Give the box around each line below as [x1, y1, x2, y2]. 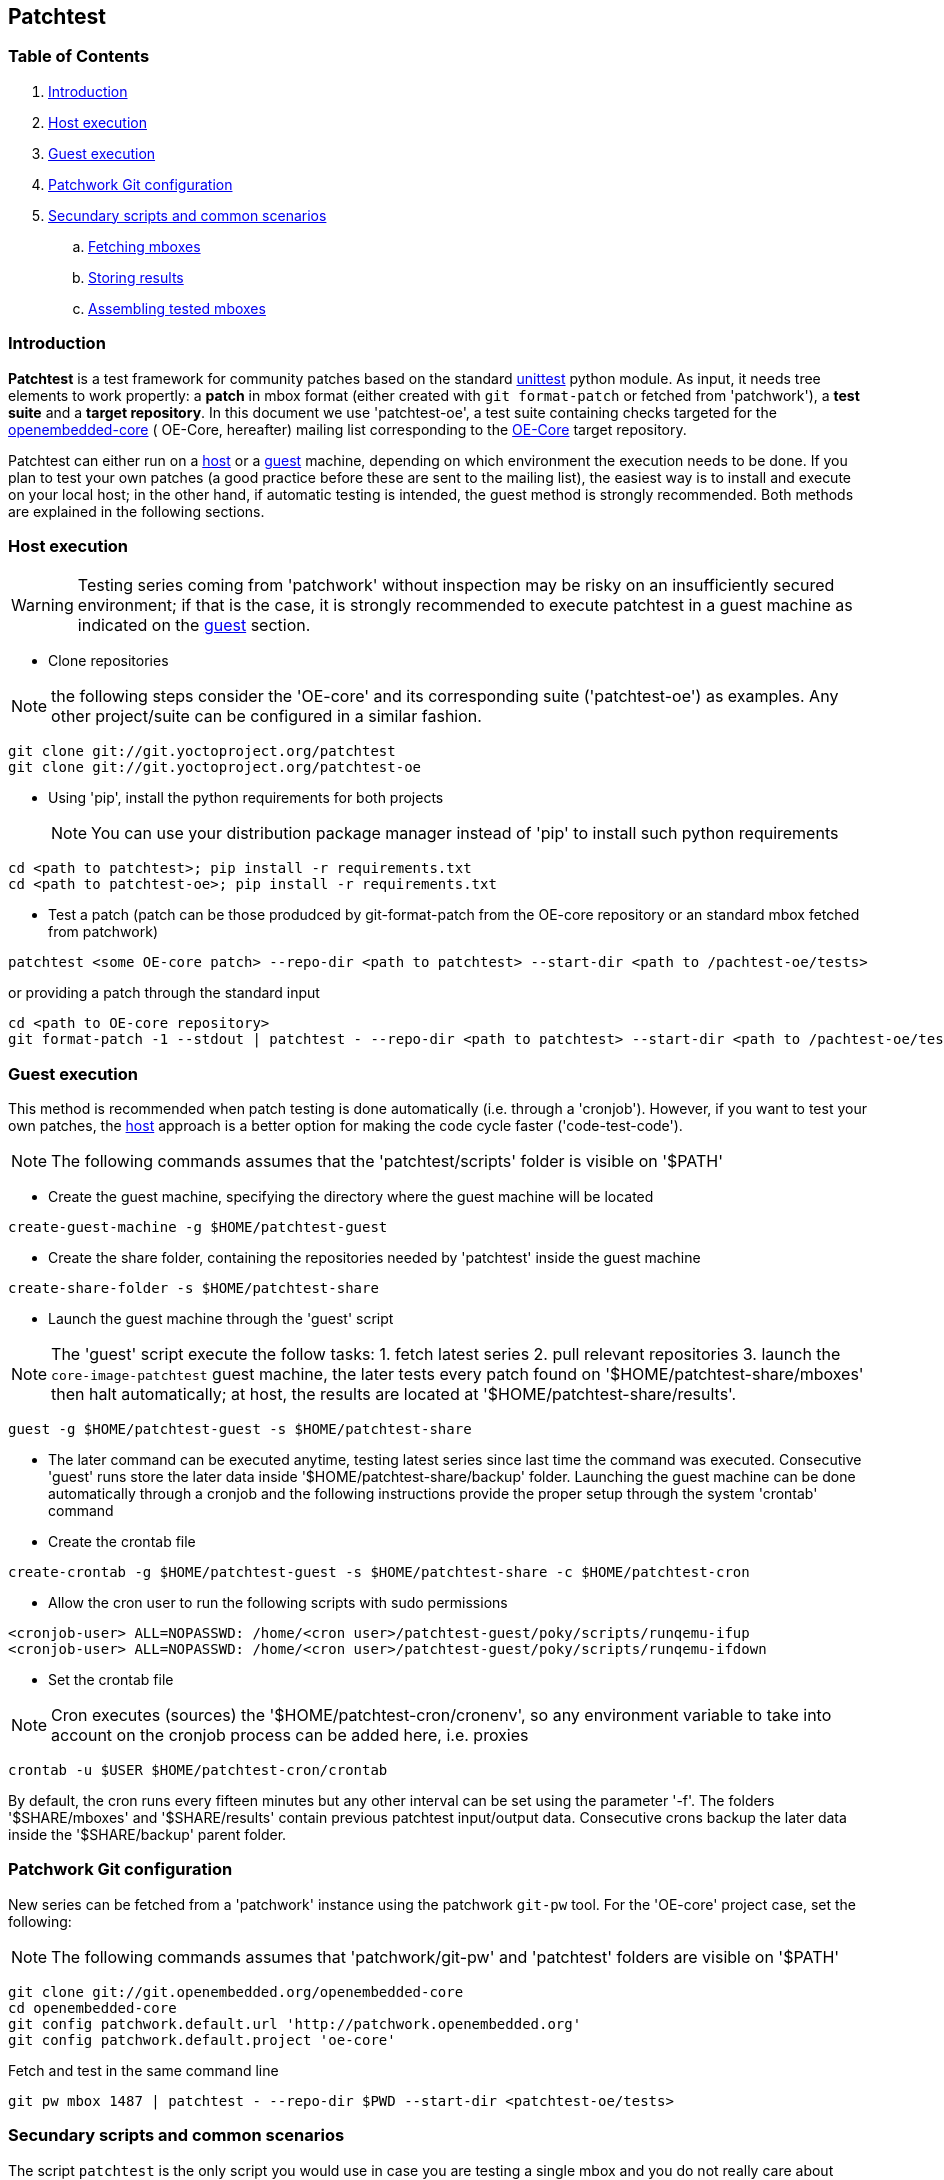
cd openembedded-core [8, 1999, 177, 2016]
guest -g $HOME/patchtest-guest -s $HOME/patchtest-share [8, 1421, 472, 1438]
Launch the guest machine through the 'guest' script [48, 1310, 394, 1328]
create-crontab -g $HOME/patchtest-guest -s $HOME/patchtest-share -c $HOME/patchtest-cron [8, 1564, 750, 1581]
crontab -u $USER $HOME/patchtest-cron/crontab [8, 1762, 388, 1779]
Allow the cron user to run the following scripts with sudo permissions [48, 1594, 508, 1612]
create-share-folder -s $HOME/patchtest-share [8, 1280, 379, 1297]
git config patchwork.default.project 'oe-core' [8, 2031, 396, 2048]
